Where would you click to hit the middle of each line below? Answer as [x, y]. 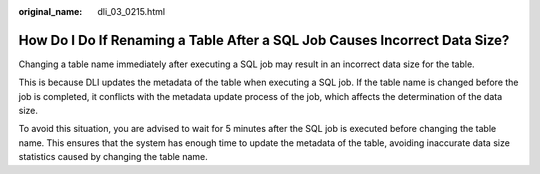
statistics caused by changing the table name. [113, 157]
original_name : [50, 11]
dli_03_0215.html [131, 11]
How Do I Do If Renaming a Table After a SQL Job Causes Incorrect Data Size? [264, 40]
